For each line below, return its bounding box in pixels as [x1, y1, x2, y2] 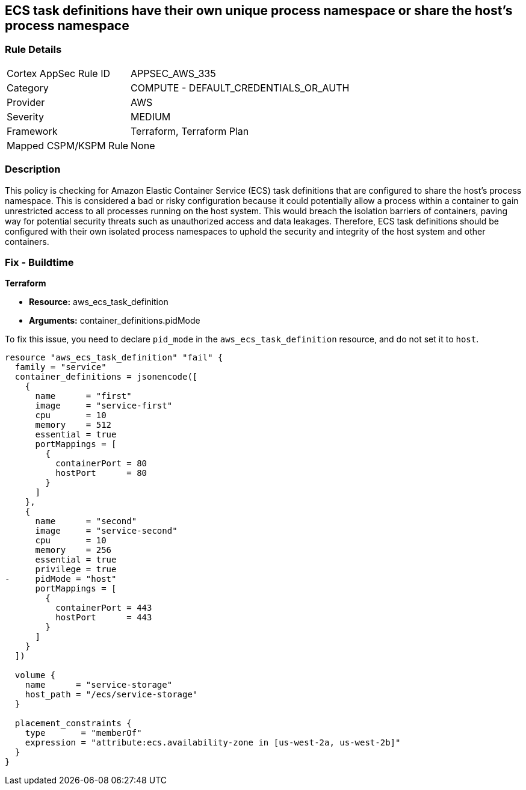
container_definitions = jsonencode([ [14, 372, 198, 382]
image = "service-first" [35, 401, 173, 411]
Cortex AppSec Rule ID [7, 67, 111, 79]
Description [5, 163, 61, 176]
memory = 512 [35, 420, 112, 430]
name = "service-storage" [25, 680, 173, 690]
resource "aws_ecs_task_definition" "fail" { [5, 353, 223, 363]
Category [7, 81, 49, 94]
